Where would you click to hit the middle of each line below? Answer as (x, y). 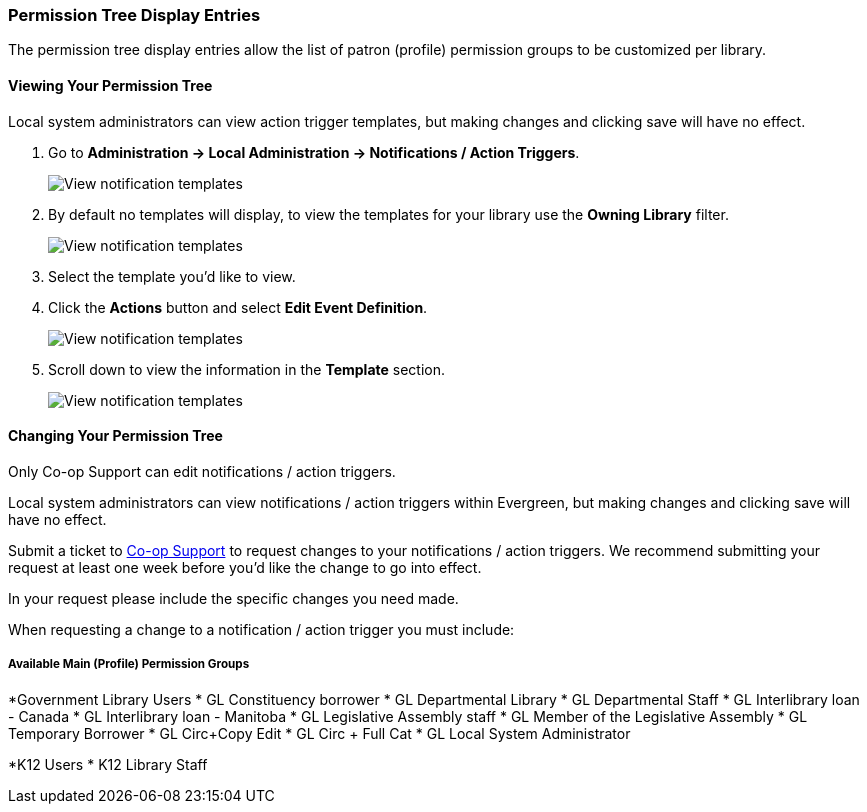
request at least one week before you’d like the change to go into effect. (245, 567)
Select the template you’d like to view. (172, 276)
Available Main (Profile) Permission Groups (129, 664)
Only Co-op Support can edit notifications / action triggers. (202, 471)
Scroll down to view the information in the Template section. (247, 369)
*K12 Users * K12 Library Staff (108, 764)
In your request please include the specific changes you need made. (233, 598)
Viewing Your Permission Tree (110, 85)
